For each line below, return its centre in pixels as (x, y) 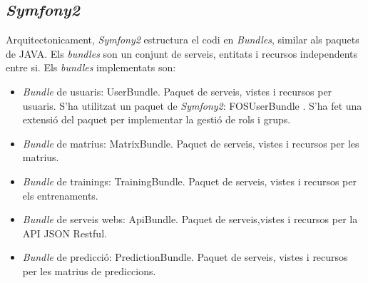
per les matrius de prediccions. (89, 271)
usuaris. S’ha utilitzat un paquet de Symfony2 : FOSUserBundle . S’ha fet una (192, 105)
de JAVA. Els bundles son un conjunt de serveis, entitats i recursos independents (182, 53)
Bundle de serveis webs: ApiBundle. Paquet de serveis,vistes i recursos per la (190, 219)
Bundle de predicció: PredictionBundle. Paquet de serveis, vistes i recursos (185, 257)
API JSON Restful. (65, 233)
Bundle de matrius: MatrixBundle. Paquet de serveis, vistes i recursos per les (191, 143)
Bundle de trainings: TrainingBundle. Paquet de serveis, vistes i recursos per (189, 181)
